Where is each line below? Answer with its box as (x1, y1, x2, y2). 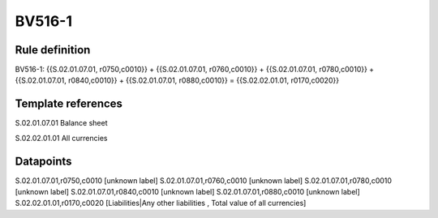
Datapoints (15, 154, 72, 168)
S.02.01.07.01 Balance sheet (15, 118, 108, 128)
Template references (15, 97, 123, 111)
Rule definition (15, 43, 91, 57)
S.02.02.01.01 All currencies (15, 133, 108, 143)
